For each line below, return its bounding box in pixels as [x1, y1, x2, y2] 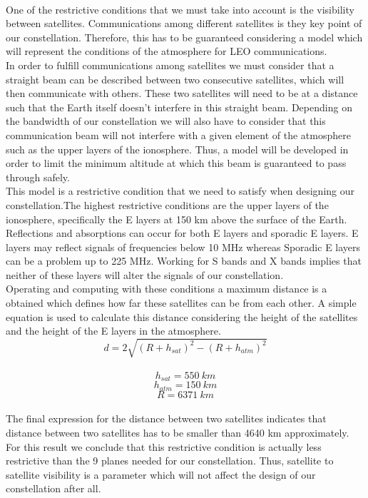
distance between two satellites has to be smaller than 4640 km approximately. [6, 425, 349, 440]
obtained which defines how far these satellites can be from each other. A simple [6, 295, 357, 310]
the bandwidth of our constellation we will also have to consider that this [6, 113, 326, 128]
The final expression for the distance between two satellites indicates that [6, 411, 327, 426]
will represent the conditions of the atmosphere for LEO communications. [6, 44, 327, 59]
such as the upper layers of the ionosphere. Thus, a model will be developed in [6, 141, 349, 156]
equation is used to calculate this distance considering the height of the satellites [6, 309, 358, 324]
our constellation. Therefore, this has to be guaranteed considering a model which [6, 29, 363, 44]
